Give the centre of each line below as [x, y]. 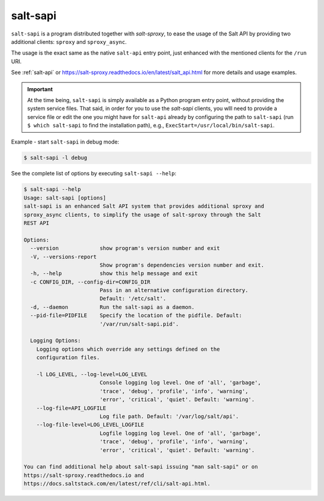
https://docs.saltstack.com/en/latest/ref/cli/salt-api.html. [117, 484]
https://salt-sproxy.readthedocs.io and [84, 475]
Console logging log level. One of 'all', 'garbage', [180, 383]
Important [40, 89]
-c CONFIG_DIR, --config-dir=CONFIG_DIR [90, 282]
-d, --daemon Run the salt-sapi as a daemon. [112, 307]
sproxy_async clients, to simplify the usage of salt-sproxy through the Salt [142, 214]
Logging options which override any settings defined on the [128, 349]
